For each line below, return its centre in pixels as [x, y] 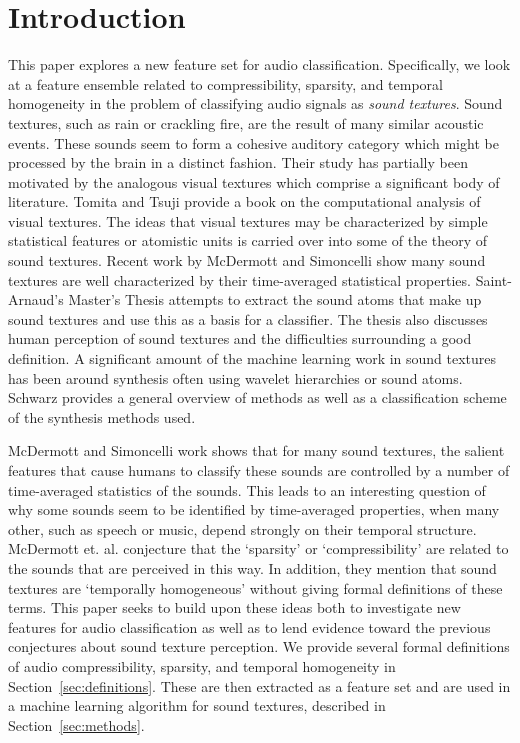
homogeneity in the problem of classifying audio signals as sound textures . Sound [255, 103]
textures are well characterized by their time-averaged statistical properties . [239, 279]
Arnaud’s [36, 299]
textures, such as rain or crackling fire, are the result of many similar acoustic [246, 122]
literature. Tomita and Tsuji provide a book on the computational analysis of [244, 201]
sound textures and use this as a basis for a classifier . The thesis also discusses [248, 318]
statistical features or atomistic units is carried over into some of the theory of [248, 240]
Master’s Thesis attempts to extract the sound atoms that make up [275, 299]
